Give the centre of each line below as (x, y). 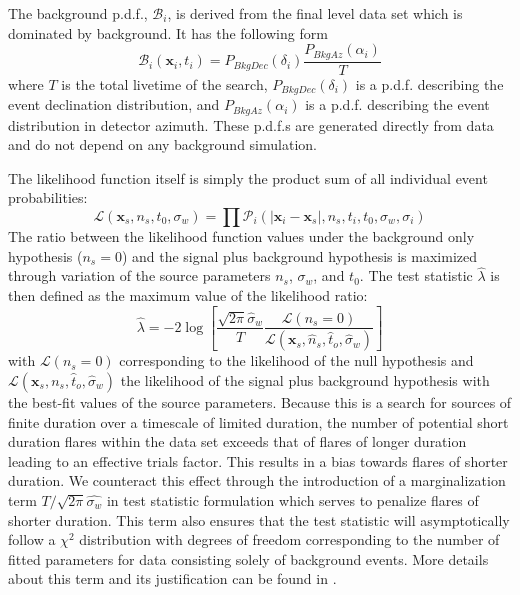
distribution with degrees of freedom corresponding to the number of (289, 539)
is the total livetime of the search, (164, 83)
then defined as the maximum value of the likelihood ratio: (188, 294)
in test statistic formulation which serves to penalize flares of (292, 499)
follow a (32, 539)
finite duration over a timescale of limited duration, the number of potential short (258, 421)
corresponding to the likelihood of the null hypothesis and (296, 360)
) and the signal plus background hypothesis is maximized (299, 255)
